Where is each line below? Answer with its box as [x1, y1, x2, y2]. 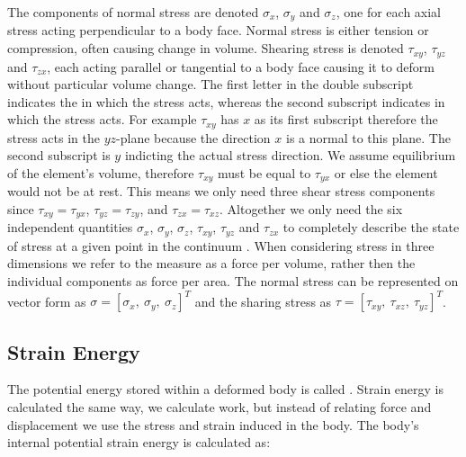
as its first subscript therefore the [254, 110, 438, 129]
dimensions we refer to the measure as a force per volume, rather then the [7, 254, 416, 273]
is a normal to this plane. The [286, 128, 451, 147]
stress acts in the [7, 128, 100, 147]
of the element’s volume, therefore [7, 163, 194, 182]
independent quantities [7, 218, 133, 237]
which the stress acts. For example [7, 110, 197, 129]
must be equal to [218, 163, 311, 182]
